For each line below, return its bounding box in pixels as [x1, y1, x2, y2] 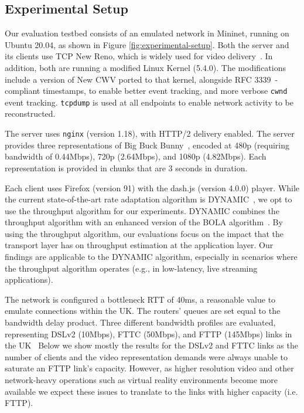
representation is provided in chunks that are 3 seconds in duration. [5, 161, 248, 174]
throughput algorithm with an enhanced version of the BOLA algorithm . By [5, 216, 283, 228]
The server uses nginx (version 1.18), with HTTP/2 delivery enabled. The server [5, 127, 295, 140]
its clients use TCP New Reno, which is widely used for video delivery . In [5, 50, 273, 62]
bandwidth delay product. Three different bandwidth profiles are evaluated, [5, 316, 276, 329]
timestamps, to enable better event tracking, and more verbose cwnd [42, 84, 288, 97]
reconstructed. [5, 107, 56, 120]
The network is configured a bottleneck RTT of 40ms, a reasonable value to [5, 293, 276, 305]
